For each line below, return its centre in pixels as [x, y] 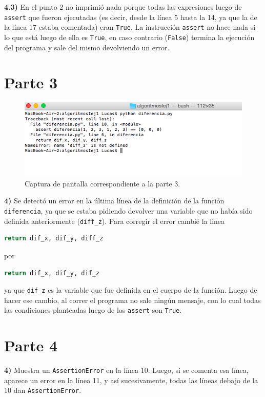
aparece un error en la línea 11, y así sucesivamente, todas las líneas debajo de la [131, 380]
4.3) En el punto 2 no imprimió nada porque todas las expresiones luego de [123, 7]
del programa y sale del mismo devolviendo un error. [87, 47]
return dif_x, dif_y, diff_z [54, 239]
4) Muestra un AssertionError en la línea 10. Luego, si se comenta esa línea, [126, 370]
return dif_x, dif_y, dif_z [52, 273]
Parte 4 [31, 345]
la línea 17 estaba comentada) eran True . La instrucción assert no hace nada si [130, 27]
